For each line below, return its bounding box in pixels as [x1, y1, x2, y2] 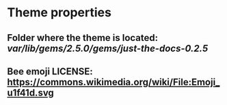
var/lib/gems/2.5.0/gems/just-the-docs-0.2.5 [7, 42, 209, 54]
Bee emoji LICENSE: [7, 65, 94, 77]
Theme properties [7, 5, 111, 20]
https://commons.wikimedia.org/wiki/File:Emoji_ [7, 76, 220, 88]
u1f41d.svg [7, 87, 55, 98]
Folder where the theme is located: [7, 32, 159, 44]
